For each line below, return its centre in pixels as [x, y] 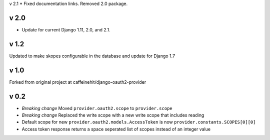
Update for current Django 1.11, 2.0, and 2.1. [66, 29]
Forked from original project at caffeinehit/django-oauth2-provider [78, 82]
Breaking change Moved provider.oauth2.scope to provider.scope [97, 108]
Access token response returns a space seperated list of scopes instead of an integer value [116, 129]
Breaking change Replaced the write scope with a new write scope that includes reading [113, 115]
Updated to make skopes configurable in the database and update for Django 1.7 [92, 56]
